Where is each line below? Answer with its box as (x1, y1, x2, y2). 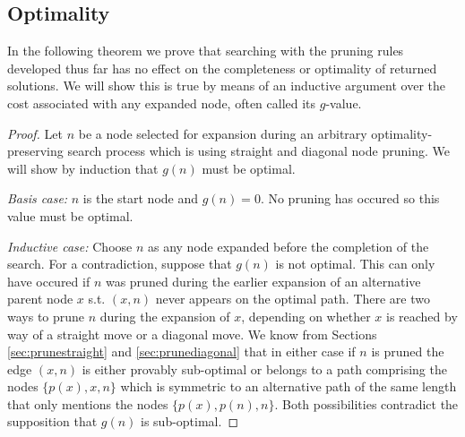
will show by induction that (7, 159, 159, 177)
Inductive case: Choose (7, 236, 133, 255)
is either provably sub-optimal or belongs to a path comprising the (82, 359, 447, 378)
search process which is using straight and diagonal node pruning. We (67, 141, 450, 160)
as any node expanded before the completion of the (147, 236, 429, 255)
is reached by (385, 306, 458, 325)
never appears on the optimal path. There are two (155, 289, 430, 308)
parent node (7, 289, 73, 308)
